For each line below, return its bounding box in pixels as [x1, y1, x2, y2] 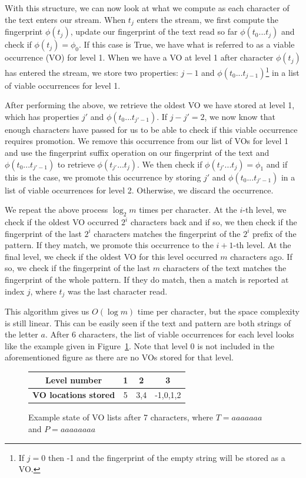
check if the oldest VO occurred [5, 216, 119, 228]
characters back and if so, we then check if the [130, 216, 297, 228]
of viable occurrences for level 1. [5, 79, 121, 91]
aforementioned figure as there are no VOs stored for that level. [5, 351, 234, 363]
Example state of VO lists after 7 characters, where [28, 411, 214, 423]
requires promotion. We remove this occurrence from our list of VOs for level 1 [5, 135, 289, 147]
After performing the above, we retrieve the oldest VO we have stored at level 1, [5, 99, 295, 111]
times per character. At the [139, 203, 237, 216]
